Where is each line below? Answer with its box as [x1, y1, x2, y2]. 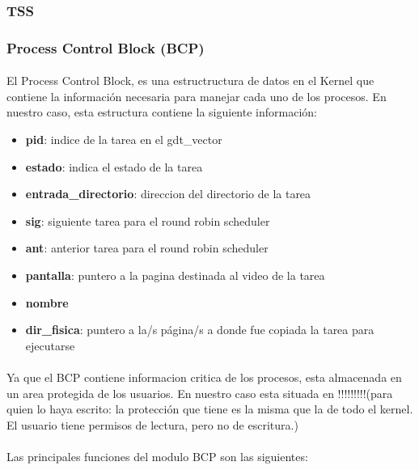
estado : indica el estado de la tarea [25, 158, 203, 175]
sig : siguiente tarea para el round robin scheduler [25, 212, 270, 229]
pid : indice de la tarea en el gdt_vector [25, 131, 222, 148]
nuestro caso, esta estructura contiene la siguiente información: [6, 104, 317, 121]
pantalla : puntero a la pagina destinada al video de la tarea [25, 267, 325, 284]
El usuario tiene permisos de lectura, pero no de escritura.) [6, 416, 298, 433]
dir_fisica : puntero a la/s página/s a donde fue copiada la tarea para [25, 321, 375, 338]
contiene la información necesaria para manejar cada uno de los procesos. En [6, 87, 387, 104]
